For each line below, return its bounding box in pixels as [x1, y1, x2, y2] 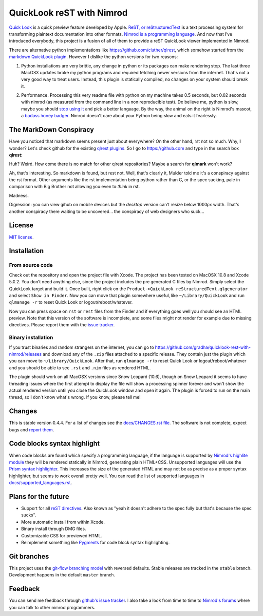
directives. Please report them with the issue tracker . [9, 322, 115, 328]
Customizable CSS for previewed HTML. [21, 532, 102, 538]
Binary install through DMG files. [21, 526, 86, 532]
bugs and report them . [9, 426, 54, 432]
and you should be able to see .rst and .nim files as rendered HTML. [9, 364, 151, 371]
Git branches [9, 552, 49, 560]
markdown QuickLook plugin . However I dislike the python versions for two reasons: [9, 54, 178, 60]
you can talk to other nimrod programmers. [9, 604, 95, 610]
